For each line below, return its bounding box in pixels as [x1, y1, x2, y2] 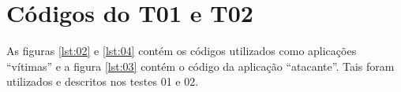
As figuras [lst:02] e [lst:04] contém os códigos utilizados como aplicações [6, 42, 357, 59]
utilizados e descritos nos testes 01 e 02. [6, 73, 199, 90]
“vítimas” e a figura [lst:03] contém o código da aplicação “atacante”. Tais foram [6, 57, 395, 74]
